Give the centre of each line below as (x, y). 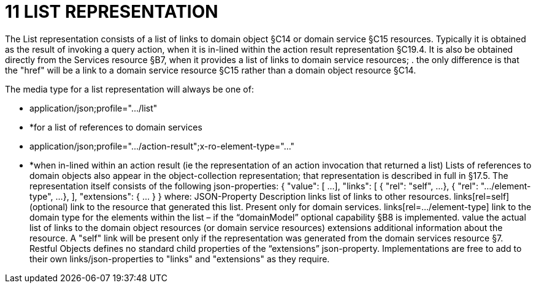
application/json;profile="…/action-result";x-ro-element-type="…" (162, 146)
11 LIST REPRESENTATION (112, 12)
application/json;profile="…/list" (94, 108)
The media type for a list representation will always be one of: (129, 89)
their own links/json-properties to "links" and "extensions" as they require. (180, 259)
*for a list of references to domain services (116, 127)
